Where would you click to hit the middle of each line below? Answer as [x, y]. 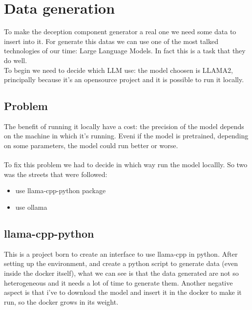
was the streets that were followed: [56, 174]
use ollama [31, 207]
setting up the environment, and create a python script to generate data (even [121, 263]
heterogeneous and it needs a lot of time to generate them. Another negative [118, 282]
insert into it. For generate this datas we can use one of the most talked [111, 41]
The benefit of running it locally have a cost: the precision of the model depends [124, 126]
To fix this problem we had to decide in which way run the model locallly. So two [126, 165]
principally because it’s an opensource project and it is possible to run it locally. [124, 79]
